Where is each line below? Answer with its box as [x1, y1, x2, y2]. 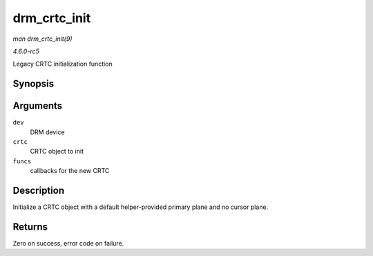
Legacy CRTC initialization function [12, 60, 113, 68]
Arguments [12, 100, 63, 112]
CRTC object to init [30, 147, 84, 156]
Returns [12, 221, 48, 232]
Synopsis [12, 78, 55, 90]
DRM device [30, 128, 65, 136]
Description [12, 185, 65, 196]
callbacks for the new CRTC [30, 167, 110, 175]
